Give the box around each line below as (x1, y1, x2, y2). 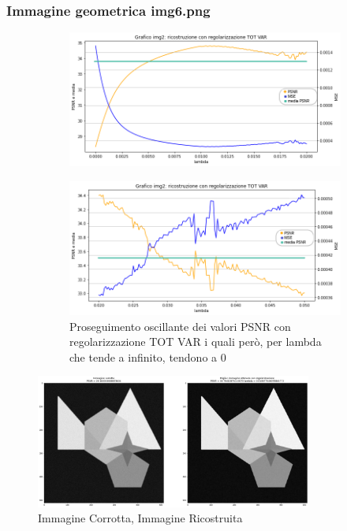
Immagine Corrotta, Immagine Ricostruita (38, 510, 243, 526)
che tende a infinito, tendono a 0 (69, 348, 226, 365)
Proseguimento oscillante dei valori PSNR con (69, 317, 291, 334)
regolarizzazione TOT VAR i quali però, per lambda (69, 333, 322, 350)
